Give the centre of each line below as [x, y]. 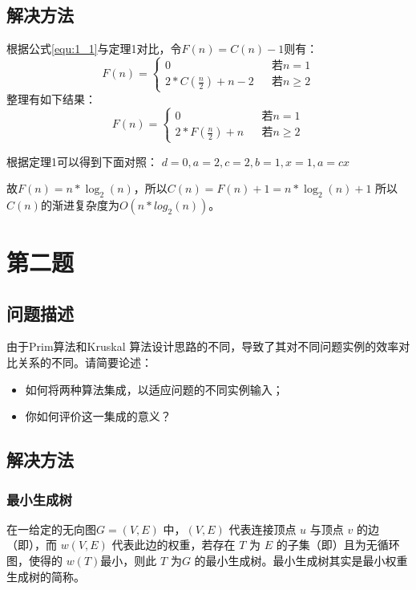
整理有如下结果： [51, 99]
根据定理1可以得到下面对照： [82, 161]
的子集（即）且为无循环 [338, 545]
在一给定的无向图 [51, 529]
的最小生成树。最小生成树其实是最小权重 [301, 561]
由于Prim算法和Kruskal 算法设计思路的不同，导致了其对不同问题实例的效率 [203, 346]
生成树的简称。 [46, 576]
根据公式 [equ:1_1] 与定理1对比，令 [94, 49]
